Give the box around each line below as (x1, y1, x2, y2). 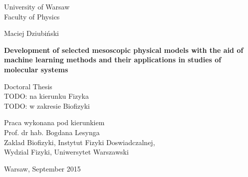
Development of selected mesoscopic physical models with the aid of (4, 44, 244, 55)
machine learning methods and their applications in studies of (4, 54, 222, 65)
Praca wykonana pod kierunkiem (4, 117, 105, 128)
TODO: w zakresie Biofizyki (4, 100, 90, 111)
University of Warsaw (4, 1, 70, 11)
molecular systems (4, 64, 68, 74)
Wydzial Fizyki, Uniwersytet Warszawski (4, 147, 129, 157)
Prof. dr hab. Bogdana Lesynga (4, 127, 100, 137)
